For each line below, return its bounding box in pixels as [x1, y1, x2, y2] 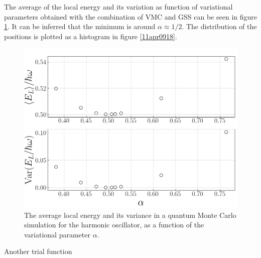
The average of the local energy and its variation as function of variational [4, 2, 233, 12]
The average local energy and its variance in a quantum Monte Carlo [24, 209, 236, 220]
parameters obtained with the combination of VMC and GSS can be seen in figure [4, 11, 257, 22]
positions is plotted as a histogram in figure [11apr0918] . [4, 31, 177, 41]
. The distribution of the [182, 21, 257, 32]
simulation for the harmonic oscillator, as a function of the [24, 219, 204, 230]
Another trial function [4, 246, 72, 256]
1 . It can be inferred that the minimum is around [4, 21, 156, 32]
